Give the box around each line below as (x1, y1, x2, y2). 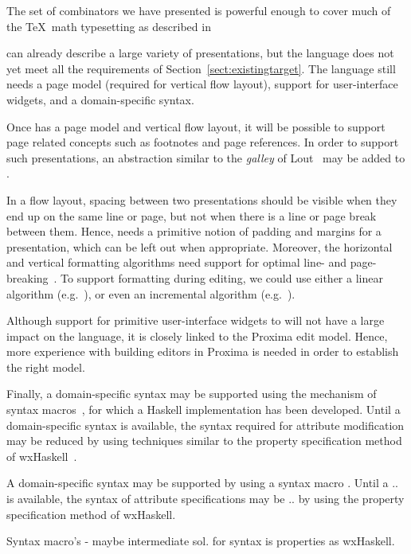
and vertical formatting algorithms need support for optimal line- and (6, 254, 347, 271)
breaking (6, 269, 49, 286)
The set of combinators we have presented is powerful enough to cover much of (6, 2, 391, 18)
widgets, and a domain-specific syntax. (6, 91, 194, 107)
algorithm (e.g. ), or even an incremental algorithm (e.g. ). (6, 285, 296, 302)
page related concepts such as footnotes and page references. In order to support (6, 134, 399, 150)
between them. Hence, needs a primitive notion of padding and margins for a (6, 223, 382, 240)
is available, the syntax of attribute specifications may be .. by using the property (6, 490, 405, 507)
